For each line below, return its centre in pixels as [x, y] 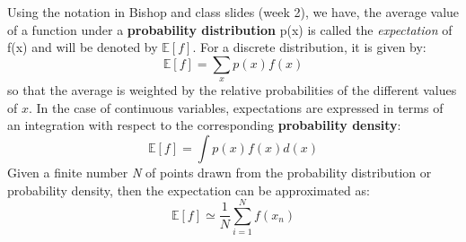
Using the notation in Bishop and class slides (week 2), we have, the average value [233, 12]
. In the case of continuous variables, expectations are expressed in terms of [236, 107]
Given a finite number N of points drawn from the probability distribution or [220, 172]
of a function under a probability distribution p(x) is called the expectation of [230, 29]
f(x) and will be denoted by [83, 47]
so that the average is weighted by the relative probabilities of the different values [232, 90]
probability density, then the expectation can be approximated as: [189, 190]
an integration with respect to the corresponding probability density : [204, 125]
